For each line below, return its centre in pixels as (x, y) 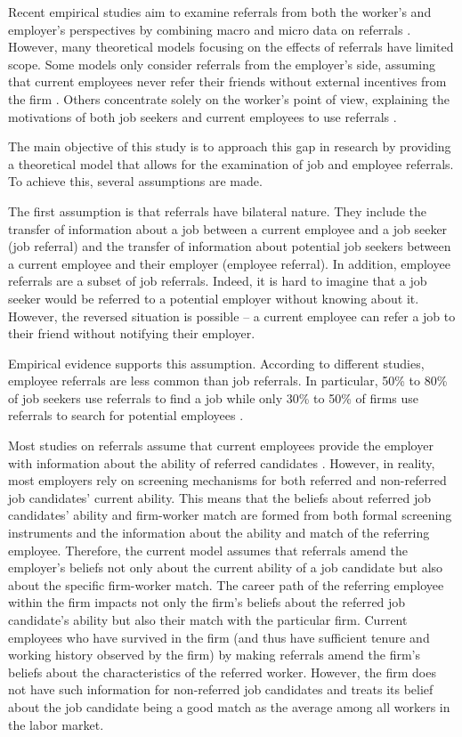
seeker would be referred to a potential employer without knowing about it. (214, 298)
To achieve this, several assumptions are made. (135, 181)
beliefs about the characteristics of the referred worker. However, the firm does (222, 672)
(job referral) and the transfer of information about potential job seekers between (230, 246)
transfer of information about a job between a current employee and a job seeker (228, 228)
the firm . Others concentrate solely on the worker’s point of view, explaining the (229, 98)
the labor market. (56, 724)
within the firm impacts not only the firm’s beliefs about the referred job (207, 602)
